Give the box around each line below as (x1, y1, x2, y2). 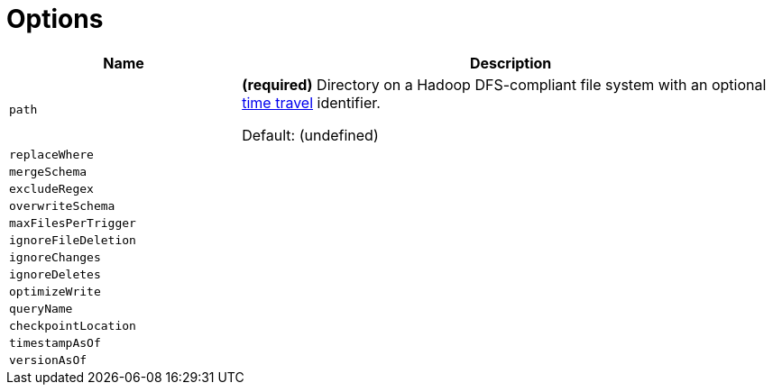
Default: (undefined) (242, 125, 379, 144)
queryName (9, 301, 73, 315)
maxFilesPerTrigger (9, 215, 136, 230)
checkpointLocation (9, 318, 136, 333)
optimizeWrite (9, 284, 101, 298)
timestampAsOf (9, 335, 101, 350)
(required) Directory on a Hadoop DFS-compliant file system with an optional (242, 75, 767, 94)
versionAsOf (9, 352, 87, 367)
